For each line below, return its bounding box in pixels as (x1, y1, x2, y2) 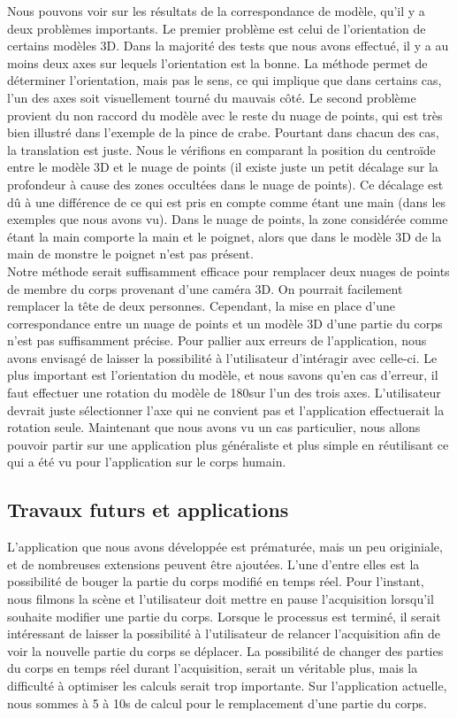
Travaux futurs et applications (7, 496, 289, 523)
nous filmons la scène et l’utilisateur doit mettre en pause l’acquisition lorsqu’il (7, 590, 434, 608)
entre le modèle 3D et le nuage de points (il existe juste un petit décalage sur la (7, 158, 438, 176)
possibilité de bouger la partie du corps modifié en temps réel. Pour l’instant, (7, 572, 424, 591)
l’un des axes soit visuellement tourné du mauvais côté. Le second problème (7, 88, 416, 106)
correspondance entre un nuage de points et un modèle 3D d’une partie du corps (7, 313, 443, 332)
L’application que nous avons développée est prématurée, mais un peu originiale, (7, 537, 443, 556)
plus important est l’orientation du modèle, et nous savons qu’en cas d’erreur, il (7, 366, 438, 384)
